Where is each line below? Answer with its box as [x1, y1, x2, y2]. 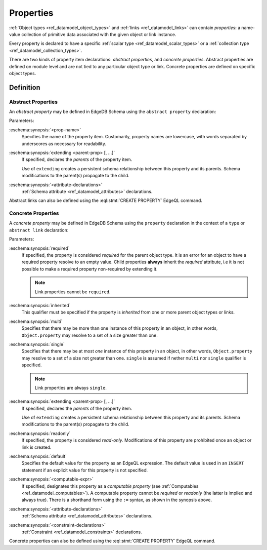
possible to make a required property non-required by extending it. [21, 266, 158, 272]
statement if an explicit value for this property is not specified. [21, 467, 148, 473]
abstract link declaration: [9, 227, 69, 233]
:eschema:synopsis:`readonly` [9, 430, 71, 436]
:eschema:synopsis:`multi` [9, 318, 63, 324]
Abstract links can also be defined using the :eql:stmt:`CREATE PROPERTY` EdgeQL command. [9, 197, 203, 203]
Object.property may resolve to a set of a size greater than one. [21, 332, 158, 338]
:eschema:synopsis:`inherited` [9, 303, 71, 308]
